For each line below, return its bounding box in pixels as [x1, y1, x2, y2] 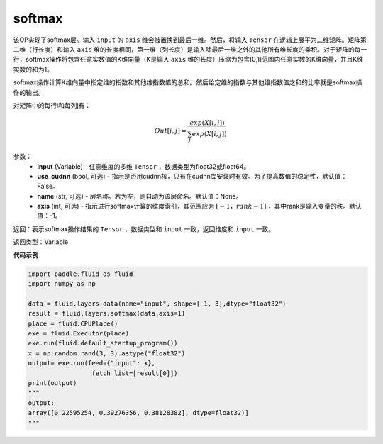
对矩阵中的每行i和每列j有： [13, 101, 91, 109]
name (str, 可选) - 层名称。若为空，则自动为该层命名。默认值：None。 [37, 192, 243, 200]
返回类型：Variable [13, 238, 69, 246]
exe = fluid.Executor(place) [28, 329, 130, 337]
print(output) [28, 379, 77, 387]
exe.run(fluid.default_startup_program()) [28, 339, 178, 348]
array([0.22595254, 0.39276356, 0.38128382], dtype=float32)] [28, 409, 249, 417]
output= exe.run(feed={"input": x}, [28, 359, 156, 367]
